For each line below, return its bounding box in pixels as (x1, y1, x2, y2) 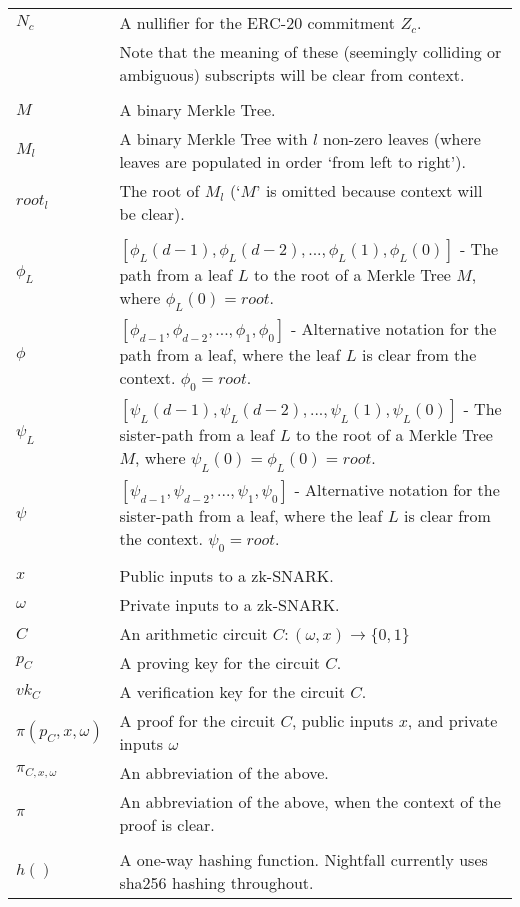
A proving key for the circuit (119, 650, 320, 674)
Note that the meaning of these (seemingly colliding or (119, 40, 502, 63)
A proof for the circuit (119, 708, 276, 732)
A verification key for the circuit (119, 679, 345, 703)
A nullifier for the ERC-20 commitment (119, 11, 396, 34)
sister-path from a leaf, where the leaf (119, 503, 383, 527)
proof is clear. (119, 812, 215, 836)
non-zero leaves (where (322, 127, 481, 150)
